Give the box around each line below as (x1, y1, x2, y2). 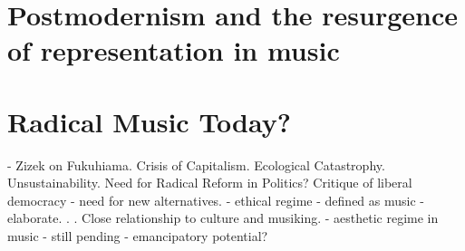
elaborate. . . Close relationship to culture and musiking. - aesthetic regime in (7, 208, 439, 227)
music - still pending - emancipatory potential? (7, 227, 268, 246)
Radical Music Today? (7, 102, 291, 140)
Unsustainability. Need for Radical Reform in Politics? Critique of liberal (7, 173, 412, 192)
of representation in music (7, 32, 340, 69)
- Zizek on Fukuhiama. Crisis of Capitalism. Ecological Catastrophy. (7, 155, 385, 174)
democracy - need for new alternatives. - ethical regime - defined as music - (7, 190, 424, 209)
